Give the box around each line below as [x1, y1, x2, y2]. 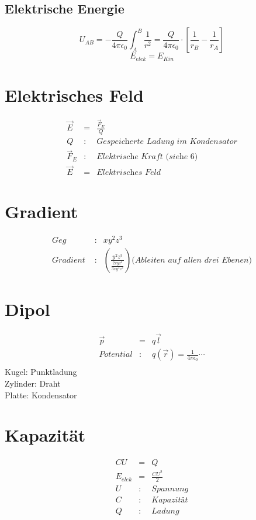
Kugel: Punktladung [5, 366, 77, 378]
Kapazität [5, 423, 86, 447]
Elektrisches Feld [5, 82, 144, 106]
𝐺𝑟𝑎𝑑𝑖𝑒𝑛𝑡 [52, 256, 85, 264]
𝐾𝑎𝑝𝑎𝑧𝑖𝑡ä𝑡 [151, 496, 188, 505]
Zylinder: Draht [5, 377, 61, 389]
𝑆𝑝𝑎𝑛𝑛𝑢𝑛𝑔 [151, 485, 189, 494]
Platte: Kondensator [5, 388, 77, 401]
